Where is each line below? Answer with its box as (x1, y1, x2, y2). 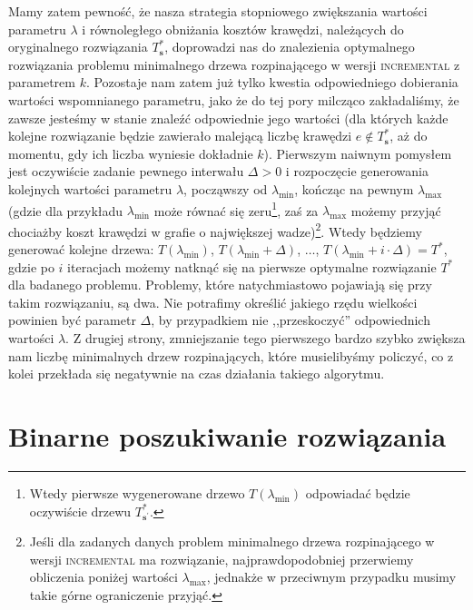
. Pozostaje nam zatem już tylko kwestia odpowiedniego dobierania (85, 73, 458, 92)
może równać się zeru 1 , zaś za (153, 198, 319, 220)
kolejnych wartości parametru (8, 179, 172, 198)
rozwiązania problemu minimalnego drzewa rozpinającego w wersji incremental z (8, 54, 460, 74)
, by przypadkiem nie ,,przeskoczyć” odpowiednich (151, 310, 430, 330)
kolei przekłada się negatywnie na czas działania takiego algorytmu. (8, 364, 385, 383)
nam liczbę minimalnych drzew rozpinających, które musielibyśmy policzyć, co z (8, 346, 454, 365)
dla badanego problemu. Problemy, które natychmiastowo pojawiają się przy (8, 275, 432, 294)
